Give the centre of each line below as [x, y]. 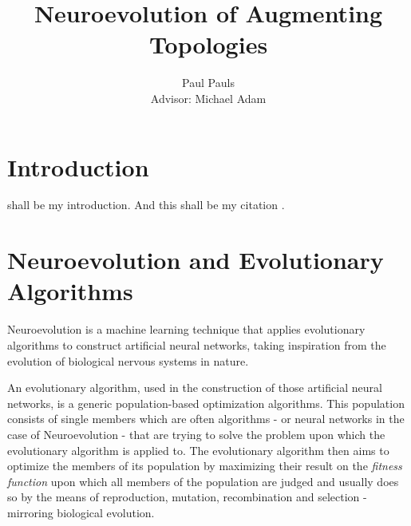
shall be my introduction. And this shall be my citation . [146, 205]
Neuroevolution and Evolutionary [196, 260]
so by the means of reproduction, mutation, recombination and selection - [187, 497]
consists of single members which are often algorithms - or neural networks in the [206, 419]
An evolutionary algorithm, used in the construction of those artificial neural [195, 388]
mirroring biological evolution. [81, 512]
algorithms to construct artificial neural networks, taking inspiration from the [197, 344]
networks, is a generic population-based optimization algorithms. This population [206, 403]
